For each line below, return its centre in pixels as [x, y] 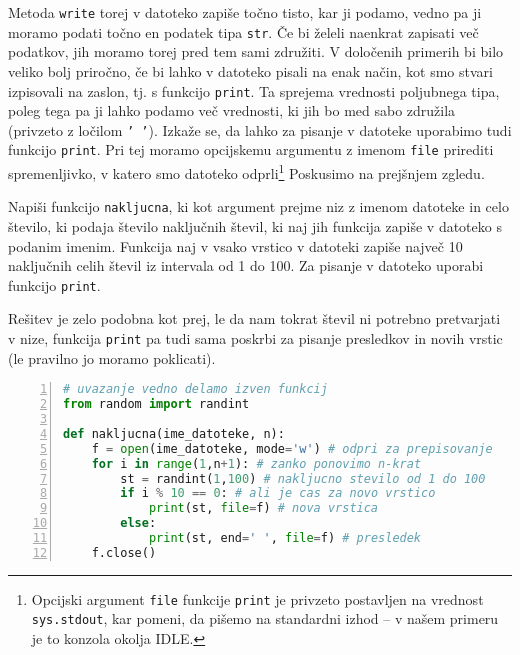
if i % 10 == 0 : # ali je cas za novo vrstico [278, 493]
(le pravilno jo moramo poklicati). [112, 357]
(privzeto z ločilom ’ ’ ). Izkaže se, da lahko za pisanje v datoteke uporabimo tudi [260, 129]
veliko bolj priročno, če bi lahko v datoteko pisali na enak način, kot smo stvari [250, 70]
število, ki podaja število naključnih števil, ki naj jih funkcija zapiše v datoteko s [255, 225]
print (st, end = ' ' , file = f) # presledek [285, 538]
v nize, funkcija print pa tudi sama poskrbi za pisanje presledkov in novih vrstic [255, 338]
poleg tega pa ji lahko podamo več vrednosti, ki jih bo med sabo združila [232, 110]
